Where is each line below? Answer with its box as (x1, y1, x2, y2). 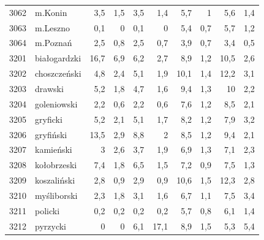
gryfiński (35, 128, 67, 141)
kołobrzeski (35, 158, 77, 171)
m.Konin (35, 6, 67, 18)
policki (35, 204, 60, 217)
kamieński (35, 143, 72, 156)
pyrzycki (35, 219, 66, 232)
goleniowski (35, 97, 78, 110)
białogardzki (35, 52, 81, 64)
